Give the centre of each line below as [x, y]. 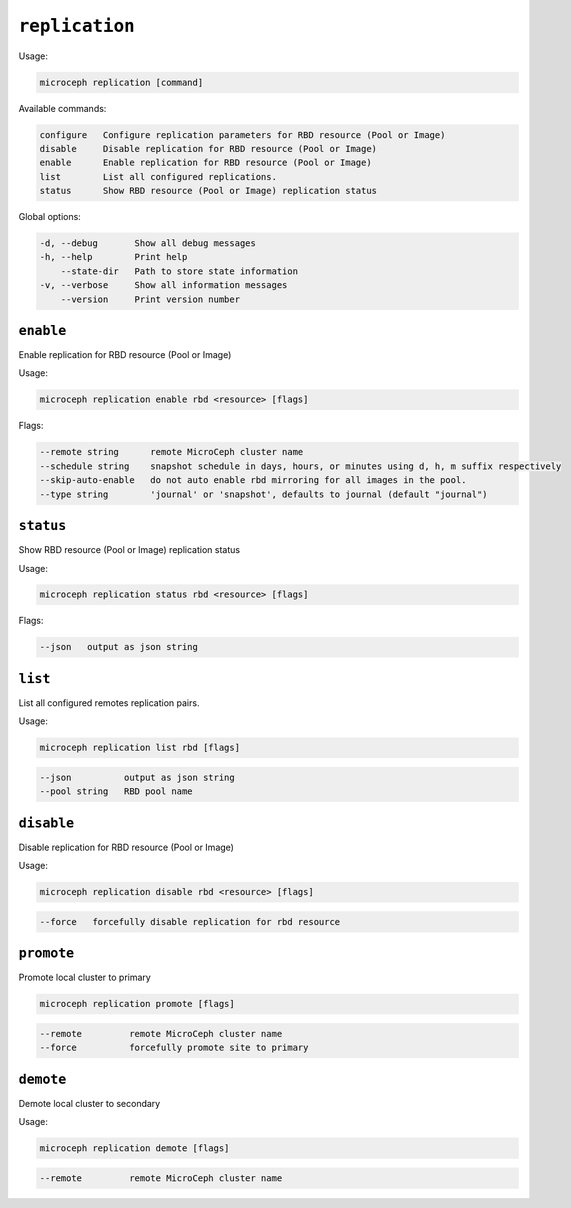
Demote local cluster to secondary [89, 1103]
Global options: [50, 217]
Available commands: [62, 108]
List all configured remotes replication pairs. [109, 702]
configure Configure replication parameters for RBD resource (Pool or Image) [242, 134]
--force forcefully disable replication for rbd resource [190, 921]
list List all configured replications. [158, 176]
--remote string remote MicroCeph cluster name [171, 452]
